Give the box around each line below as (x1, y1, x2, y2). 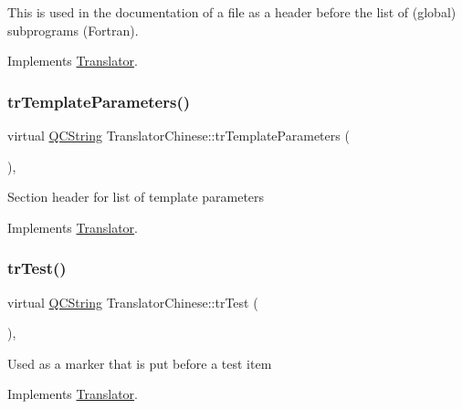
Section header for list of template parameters (7, 187, 265, 206)
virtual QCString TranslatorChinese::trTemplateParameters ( (7, 126, 350, 144)
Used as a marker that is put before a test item (7, 353, 272, 372)
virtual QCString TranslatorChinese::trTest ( (7, 292, 258, 311)
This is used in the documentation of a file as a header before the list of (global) (7, 3, 457, 21)
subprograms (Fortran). (7, 20, 139, 39)
